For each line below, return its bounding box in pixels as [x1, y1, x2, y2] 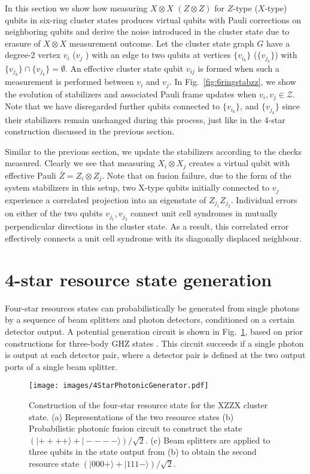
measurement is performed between [5, 75, 134, 88]
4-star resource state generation [5, 267, 272, 291]
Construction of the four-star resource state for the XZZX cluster [29, 398, 268, 411]
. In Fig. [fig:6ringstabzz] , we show [169, 75, 296, 88]
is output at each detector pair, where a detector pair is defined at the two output [5, 348, 306, 361]
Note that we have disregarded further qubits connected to [5, 100, 220, 112]
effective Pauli [5, 169, 56, 181]
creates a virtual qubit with [189, 157, 290, 169]
